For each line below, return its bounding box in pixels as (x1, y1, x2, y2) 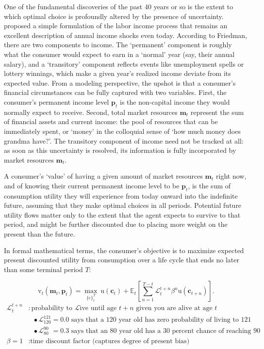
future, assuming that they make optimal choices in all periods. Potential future (4, 200, 242, 210)
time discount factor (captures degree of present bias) (30, 337, 190, 345)
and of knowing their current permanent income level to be (4, 180, 180, 190)
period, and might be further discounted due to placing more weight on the (4, 219, 228, 229)
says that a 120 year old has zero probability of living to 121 (71, 316, 251, 324)
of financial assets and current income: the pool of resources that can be (4, 116, 218, 127)
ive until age (80, 305, 117, 312)
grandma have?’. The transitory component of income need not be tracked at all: (4, 135, 244, 146)
